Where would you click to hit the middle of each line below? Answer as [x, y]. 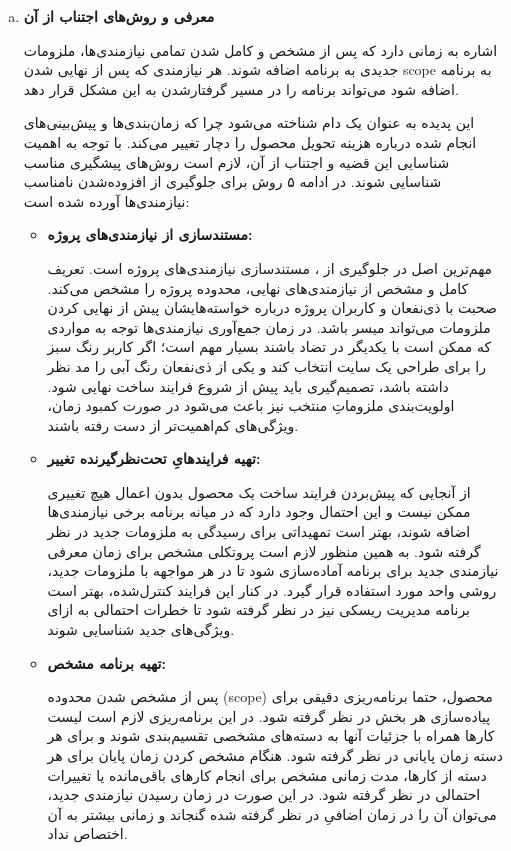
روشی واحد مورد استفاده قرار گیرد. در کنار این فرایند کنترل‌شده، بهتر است [272, 589]
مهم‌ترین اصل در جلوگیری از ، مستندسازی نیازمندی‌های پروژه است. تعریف [270, 267]
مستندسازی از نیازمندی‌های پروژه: [150, 234]
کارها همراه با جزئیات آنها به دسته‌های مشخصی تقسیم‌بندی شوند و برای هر [271, 735]
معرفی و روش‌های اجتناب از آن [119, 16]
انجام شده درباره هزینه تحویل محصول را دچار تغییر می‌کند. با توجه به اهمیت [250, 141]
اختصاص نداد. [87, 833]
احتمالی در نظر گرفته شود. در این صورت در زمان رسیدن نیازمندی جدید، [264, 794]
